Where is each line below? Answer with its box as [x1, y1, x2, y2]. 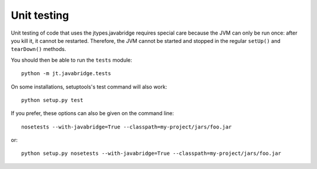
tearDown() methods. [11, 46, 66, 53]
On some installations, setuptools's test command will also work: [11, 83, 167, 90]
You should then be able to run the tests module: [11, 56, 132, 63]
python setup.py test [21, 97, 83, 103]
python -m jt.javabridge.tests [21, 70, 112, 77]
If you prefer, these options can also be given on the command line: [11, 110, 174, 117]
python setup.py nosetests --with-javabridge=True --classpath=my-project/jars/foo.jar [21, 150, 282, 157]
